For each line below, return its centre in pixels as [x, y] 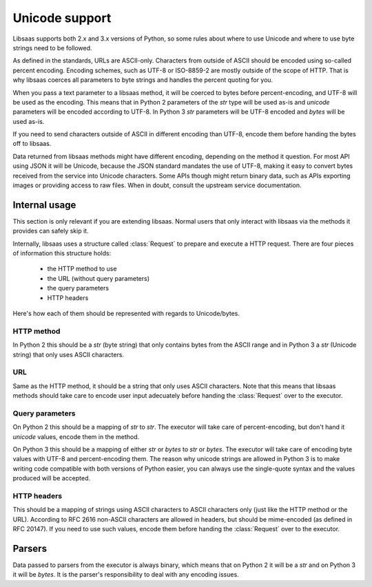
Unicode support [62, 18]
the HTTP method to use [82, 269]
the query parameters [78, 288]
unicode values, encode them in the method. [76, 436]
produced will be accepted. [52, 478]
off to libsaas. [32, 144]
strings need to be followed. [52, 47]
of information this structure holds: [62, 253]
